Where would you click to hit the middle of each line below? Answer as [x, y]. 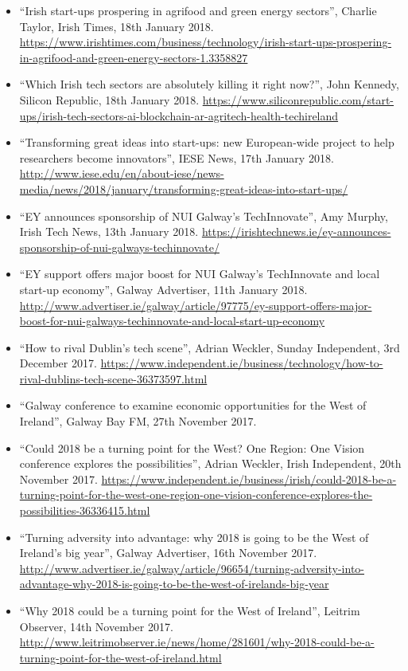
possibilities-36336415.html [85, 510]
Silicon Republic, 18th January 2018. [109, 99]
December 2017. [58, 363]
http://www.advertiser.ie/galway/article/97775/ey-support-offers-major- [196, 305]
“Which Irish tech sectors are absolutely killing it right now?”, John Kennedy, [209, 84]
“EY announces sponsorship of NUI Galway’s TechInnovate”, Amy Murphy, [204, 216]
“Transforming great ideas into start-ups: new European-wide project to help [207, 142]
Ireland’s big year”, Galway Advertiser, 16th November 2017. [168, 553]
